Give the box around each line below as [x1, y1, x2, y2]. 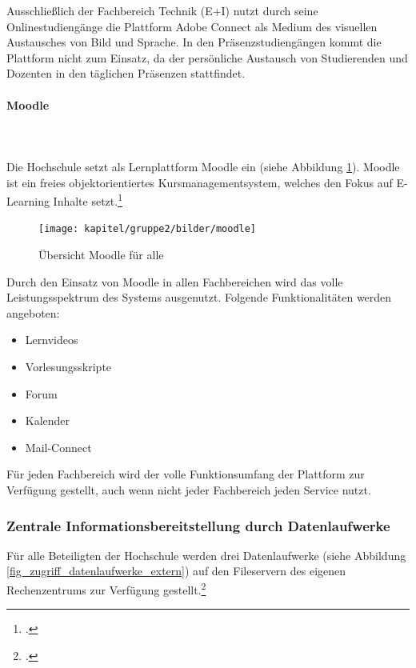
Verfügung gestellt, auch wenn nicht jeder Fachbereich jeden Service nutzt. [6, 481, 371, 498]
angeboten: [6, 304, 60, 321]
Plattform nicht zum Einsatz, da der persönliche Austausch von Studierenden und [6, 49, 408, 66]
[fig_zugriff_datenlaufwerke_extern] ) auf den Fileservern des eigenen [6, 562, 346, 579]
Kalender [25, 412, 70, 429]
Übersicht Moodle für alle [38, 246, 164, 263]
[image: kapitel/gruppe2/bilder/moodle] [38, 223, 257, 235]
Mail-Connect [25, 438, 92, 455]
